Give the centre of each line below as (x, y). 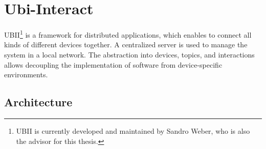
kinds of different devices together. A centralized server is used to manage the (126, 44)
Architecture (38, 102)
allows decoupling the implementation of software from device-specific (113, 64)
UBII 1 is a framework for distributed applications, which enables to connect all (128, 34)
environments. (26, 74)
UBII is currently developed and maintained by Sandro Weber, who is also (133, 130)
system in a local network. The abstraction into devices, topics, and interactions (129, 54)
